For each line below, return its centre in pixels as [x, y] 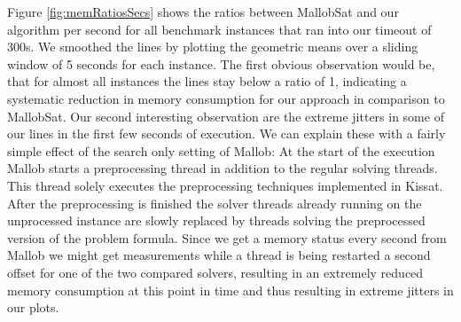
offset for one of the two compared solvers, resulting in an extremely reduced [215, 272]
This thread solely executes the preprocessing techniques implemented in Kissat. [225, 185]
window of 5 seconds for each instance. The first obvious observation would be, [221, 63]
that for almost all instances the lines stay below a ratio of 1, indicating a [207, 81]
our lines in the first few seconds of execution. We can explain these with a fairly [227, 134]
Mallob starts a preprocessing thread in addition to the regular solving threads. [223, 168]
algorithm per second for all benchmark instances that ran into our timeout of [219, 29]
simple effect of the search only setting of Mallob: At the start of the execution [221, 150]
